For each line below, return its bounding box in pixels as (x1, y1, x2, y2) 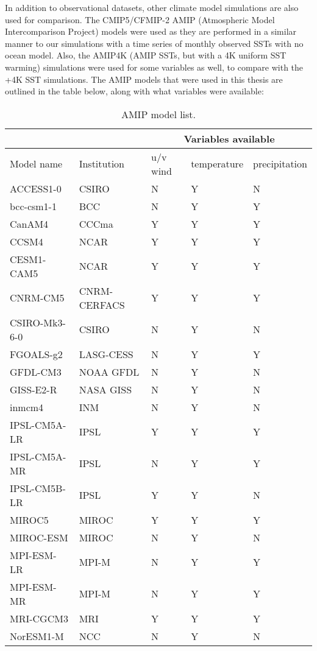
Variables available (183, 131, 275, 146)
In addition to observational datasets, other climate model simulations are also (5, 1, 299, 13)
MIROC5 (10, 512, 49, 527)
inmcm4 (10, 399, 44, 414)
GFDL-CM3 (10, 364, 62, 379)
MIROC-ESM (10, 530, 68, 544)
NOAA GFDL (79, 364, 140, 379)
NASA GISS (79, 382, 132, 396)
